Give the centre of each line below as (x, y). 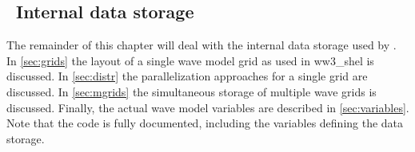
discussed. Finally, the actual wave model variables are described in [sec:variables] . (208, 107)
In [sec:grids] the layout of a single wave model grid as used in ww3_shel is (190, 60)
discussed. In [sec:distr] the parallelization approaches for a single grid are (187, 76)
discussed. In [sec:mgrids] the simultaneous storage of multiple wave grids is (192, 91)
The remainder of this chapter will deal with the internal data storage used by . (202, 45)
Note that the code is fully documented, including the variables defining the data (205, 123)
